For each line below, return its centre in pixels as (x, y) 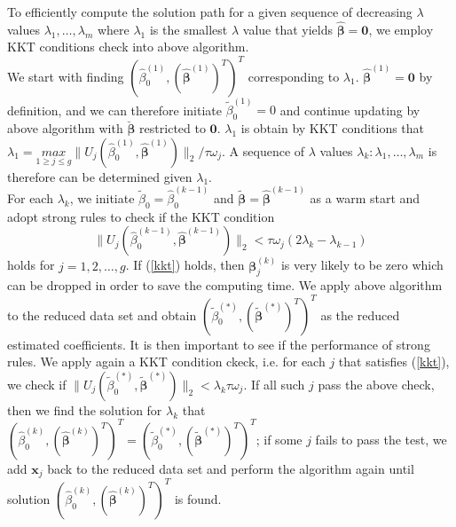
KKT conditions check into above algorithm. (128, 47)
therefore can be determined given (100, 176)
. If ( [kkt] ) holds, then (185, 265)
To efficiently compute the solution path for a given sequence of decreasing (210, 12)
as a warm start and (365, 197)
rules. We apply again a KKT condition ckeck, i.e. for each (166, 362)
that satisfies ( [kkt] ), (394, 362)
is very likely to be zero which (362, 265)
